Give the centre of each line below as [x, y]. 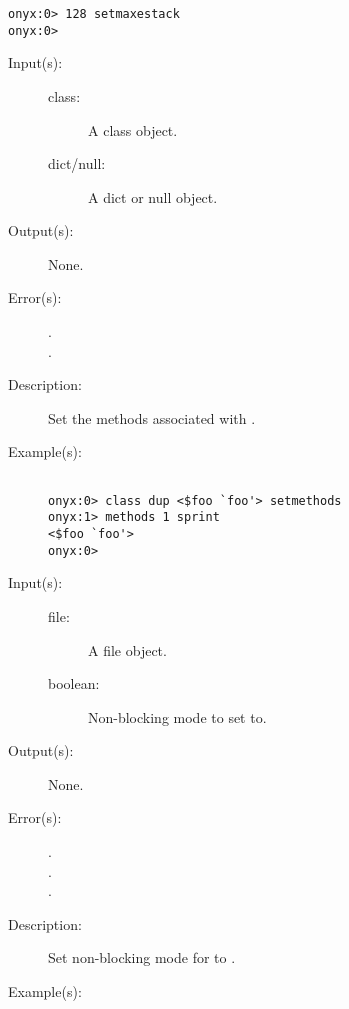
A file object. [127, 649]
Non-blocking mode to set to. [177, 716]
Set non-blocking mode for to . [142, 957]
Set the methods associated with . [152, 417]
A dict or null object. [153, 196]
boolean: [74, 683]
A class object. [133, 129]
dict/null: [77, 163]
